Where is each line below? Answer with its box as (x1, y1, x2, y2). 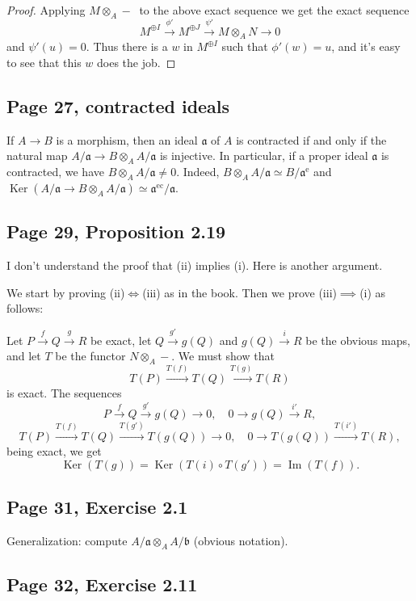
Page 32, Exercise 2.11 (6, 572, 198, 597)
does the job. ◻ (97, 53, 176, 70)
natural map (6, 147, 68, 164)
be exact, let (90, 331, 152, 348)
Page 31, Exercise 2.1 (6, 494, 188, 519)
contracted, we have (6, 163, 104, 180)
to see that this (6, 53, 82, 70)
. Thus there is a (86, 38, 168, 55)
